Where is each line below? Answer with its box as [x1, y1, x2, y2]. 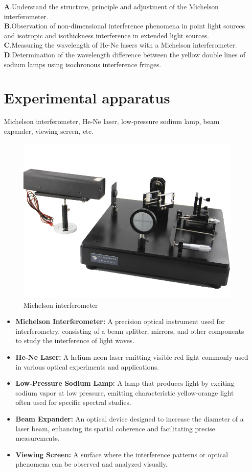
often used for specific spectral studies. [15, 397, 131, 407]
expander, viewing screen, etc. [4, 125, 93, 136]
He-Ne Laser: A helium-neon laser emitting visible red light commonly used [15, 352, 249, 362]
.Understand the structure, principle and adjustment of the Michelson [10, 1, 219, 11]
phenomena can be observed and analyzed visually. [15, 459, 168, 469]
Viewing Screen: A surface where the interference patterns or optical [15, 449, 228, 459]
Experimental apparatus [4, 88, 170, 108]
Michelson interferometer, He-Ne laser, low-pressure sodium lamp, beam [4, 116, 220, 126]
